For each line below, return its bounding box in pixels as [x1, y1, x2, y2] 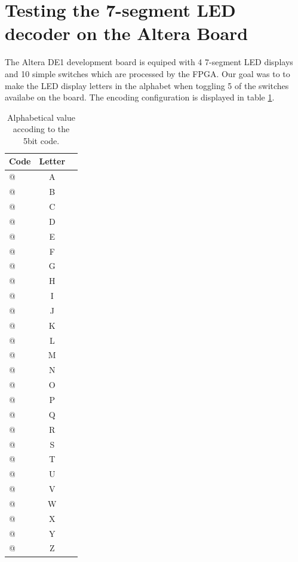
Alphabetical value [7, 111, 76, 123]
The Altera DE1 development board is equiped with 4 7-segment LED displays [5, 56, 293, 68]
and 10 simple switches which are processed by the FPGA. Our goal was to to [5, 67, 290, 80]
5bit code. [23, 134, 60, 146]
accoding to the [13, 123, 70, 135]
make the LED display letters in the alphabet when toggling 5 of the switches [5, 79, 289, 91]
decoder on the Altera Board [5, 21, 248, 45]
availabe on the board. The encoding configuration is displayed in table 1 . [5, 91, 275, 103]
